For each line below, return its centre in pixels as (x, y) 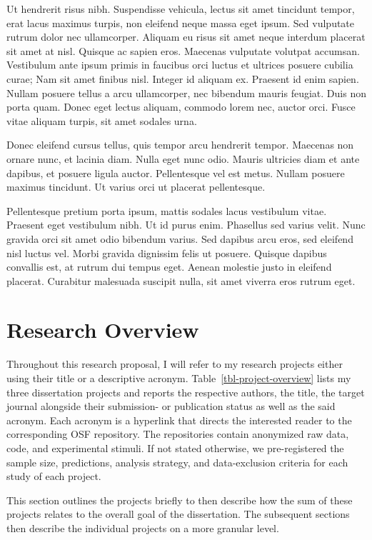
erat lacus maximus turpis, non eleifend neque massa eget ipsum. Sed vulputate (181, 22)
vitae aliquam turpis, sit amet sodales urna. (102, 120)
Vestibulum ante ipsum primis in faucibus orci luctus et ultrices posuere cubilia (180, 65)
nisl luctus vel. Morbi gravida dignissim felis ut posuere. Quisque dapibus (167, 252)
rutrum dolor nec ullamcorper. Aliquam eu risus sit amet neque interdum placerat (186, 37)
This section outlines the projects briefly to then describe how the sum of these (180, 500)
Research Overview (103, 330)
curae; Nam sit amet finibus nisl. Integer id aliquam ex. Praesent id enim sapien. (183, 78)
